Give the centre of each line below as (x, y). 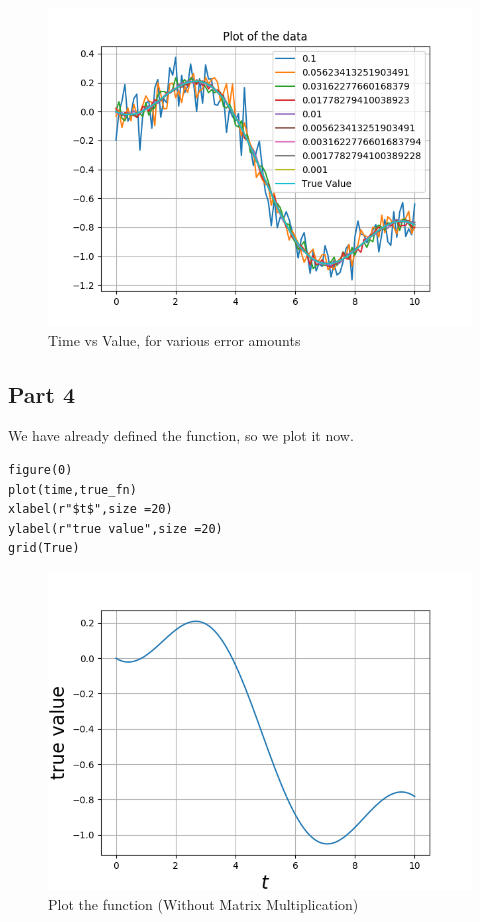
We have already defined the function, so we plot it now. (181, 435)
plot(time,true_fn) (72, 489)
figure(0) (40, 469)
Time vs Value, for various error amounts (174, 339)
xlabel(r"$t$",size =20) (90, 509)
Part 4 (42, 393)
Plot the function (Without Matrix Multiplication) (203, 903)
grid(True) (44, 548)
